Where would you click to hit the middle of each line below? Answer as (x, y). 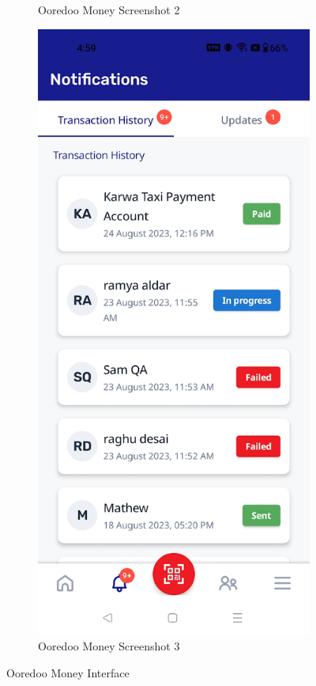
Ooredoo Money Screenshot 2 (109, 9)
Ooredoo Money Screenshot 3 (109, 645)
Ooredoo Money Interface (68, 672)
